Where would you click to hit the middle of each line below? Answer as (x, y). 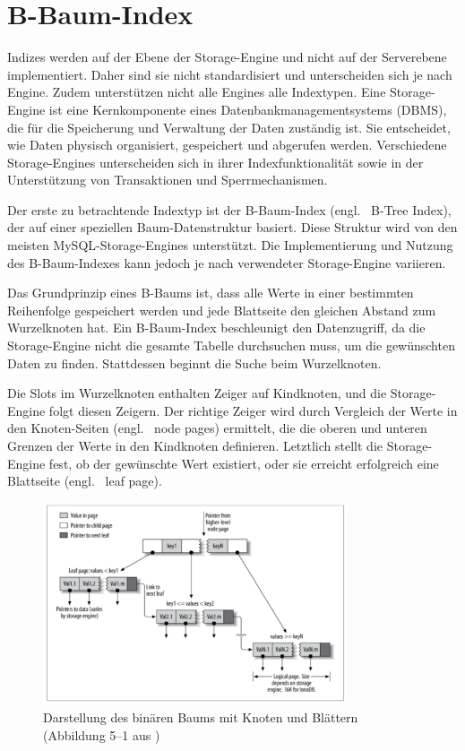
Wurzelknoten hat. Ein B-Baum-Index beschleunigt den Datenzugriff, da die (216, 328)
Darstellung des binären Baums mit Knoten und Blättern (201, 716)
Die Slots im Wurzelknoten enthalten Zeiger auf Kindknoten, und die (197, 393)
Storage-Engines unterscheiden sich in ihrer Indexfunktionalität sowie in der (215, 162)
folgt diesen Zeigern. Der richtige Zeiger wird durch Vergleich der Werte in (253, 410)
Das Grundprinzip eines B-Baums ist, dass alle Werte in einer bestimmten (211, 293)
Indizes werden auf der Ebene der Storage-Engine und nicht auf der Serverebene (227, 57)
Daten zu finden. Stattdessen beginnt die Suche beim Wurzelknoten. (194, 363)
